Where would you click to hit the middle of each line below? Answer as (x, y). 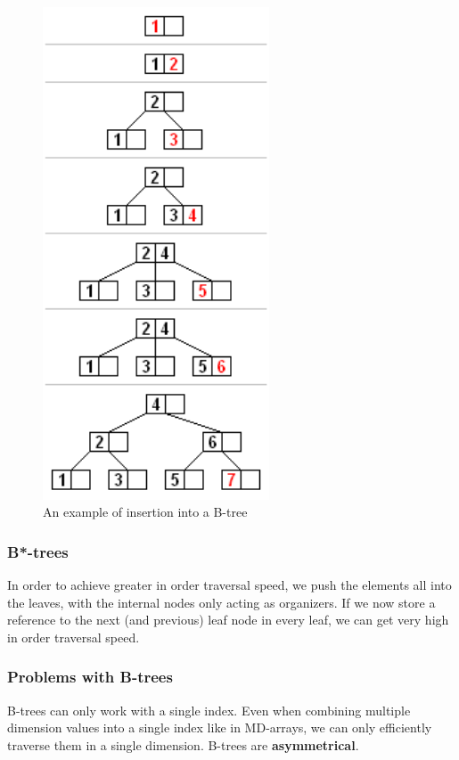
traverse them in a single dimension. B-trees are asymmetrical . (183, 744)
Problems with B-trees (90, 677)
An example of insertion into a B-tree (145, 512)
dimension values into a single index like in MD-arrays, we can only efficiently (220, 727)
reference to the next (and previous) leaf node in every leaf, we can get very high (228, 620)
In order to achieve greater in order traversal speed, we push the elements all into (229, 584)
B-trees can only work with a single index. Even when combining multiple (209, 710)
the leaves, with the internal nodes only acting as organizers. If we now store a (221, 602)
